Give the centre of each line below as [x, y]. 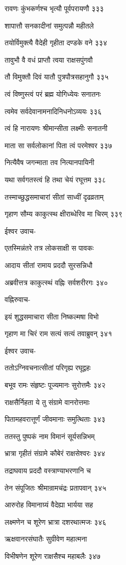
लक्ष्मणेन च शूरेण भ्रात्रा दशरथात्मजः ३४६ [56, 521]
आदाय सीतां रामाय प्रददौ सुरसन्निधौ [49, 265]
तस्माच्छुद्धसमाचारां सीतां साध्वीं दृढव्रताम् [54, 196]
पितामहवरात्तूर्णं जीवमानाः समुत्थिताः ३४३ [55, 419]
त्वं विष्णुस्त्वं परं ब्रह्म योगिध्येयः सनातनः [53, 93]
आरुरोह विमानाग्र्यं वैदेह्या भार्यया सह [49, 505]
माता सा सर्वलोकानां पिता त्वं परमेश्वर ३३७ [58, 145]
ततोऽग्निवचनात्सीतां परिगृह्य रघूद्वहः [48, 368]
